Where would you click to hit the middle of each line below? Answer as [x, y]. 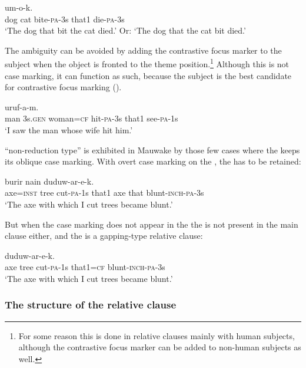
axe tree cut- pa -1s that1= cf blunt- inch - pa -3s [85, 267]
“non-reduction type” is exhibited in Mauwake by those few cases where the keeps [152, 149]
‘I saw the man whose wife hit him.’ [69, 130]
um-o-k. [19, 7]
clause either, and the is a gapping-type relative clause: [104, 236]
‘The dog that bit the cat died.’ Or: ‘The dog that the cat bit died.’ [125, 30]
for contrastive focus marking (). [63, 87]
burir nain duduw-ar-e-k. [49, 181]
